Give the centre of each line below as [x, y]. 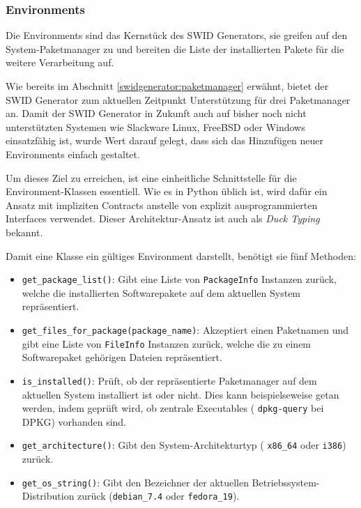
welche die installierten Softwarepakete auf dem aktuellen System [161, 292]
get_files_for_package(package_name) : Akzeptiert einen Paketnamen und [185, 329]
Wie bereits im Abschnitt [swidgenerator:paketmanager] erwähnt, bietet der [167, 86]
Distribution [48, 496]
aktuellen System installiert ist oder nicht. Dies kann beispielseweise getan [180, 394]
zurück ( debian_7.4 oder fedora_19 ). [159, 496]
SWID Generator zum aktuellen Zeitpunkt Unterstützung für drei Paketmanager [178, 99]
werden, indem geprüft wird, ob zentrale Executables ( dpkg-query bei [173, 408]
